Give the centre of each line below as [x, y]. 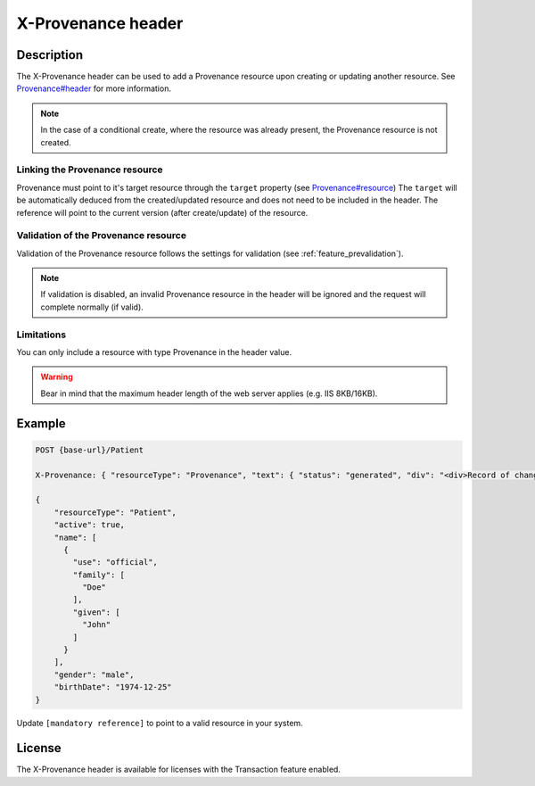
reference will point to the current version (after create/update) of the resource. [162, 212]
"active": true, [89, 525]
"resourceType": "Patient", [115, 512]
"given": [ [96, 612]
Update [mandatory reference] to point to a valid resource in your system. [160, 723]
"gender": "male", [94, 674]
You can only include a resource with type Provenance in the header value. [154, 352]
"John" [96, 625]
